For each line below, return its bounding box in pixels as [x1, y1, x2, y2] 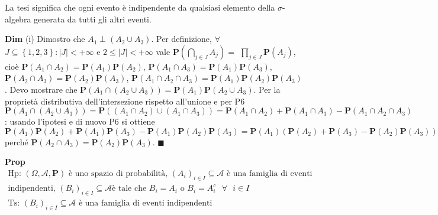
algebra [5, 12, 31, 25]
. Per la [253, 83, 281, 95]
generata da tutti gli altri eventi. [34, 12, 152, 25]
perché [5, 135, 28, 148]
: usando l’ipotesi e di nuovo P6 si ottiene [5, 115, 155, 128]
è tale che [111, 184, 147, 193]
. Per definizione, [151, 32, 212, 45]
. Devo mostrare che [5, 83, 78, 95]
